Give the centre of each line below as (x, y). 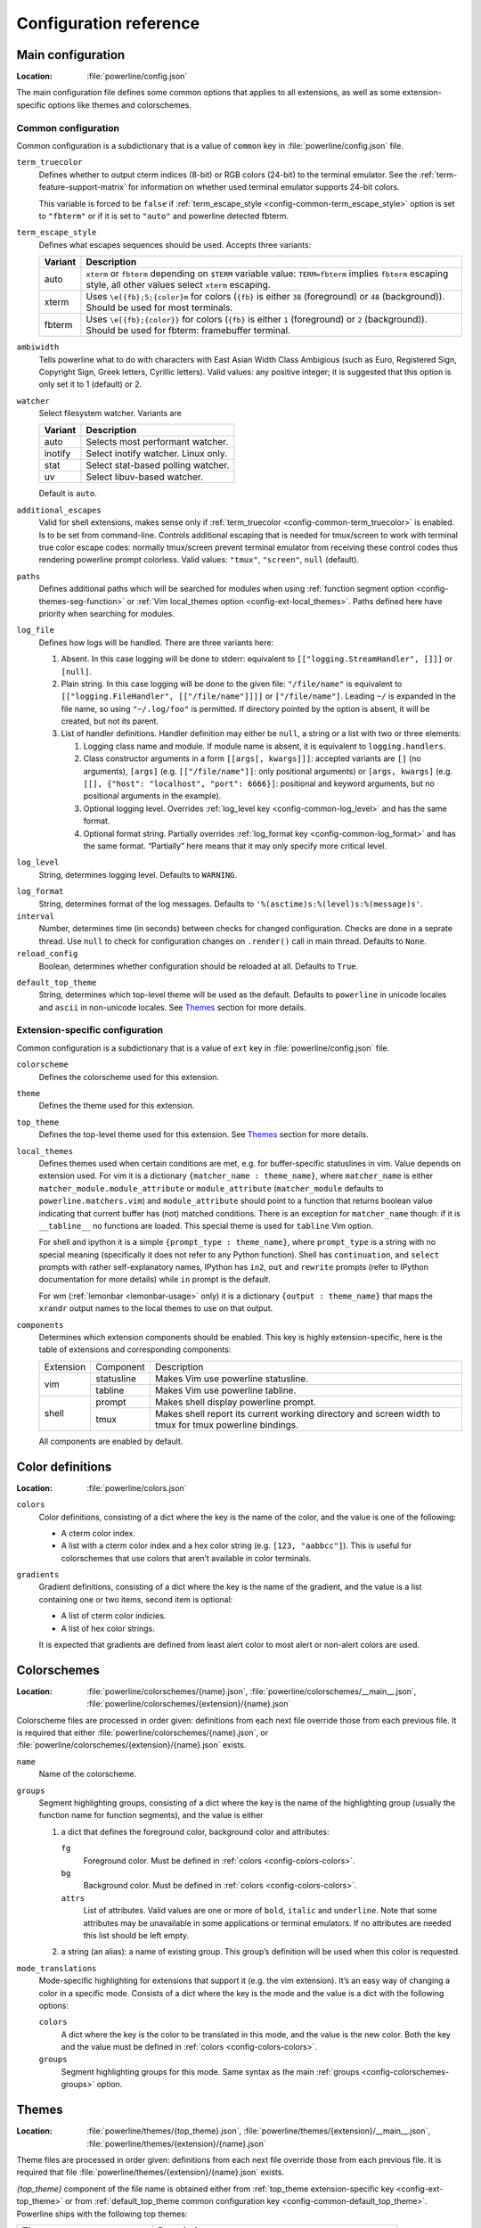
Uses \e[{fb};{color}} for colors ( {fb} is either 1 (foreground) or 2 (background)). (257, 319)
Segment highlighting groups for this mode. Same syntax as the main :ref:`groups (210, 2071)
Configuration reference (108, 23)
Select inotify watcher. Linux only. (156, 454)
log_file (36, 630)
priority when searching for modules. (107, 613)
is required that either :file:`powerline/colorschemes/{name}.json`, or (143, 1732)
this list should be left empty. (136, 1935)
